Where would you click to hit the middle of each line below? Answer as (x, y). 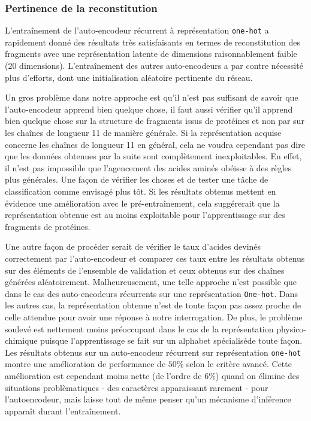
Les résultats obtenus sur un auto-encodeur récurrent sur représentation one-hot (153, 352)
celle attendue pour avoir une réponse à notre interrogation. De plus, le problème (154, 317)
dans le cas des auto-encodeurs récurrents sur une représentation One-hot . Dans (152, 293)
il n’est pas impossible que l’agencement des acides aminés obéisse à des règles (148, 167)
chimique (21, 340)
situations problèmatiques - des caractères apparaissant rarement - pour (137, 387)
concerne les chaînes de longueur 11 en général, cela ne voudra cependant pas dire (155, 144)
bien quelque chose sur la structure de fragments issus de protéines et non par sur (155, 121)
